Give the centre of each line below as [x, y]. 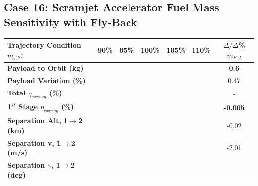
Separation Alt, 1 [38, 121]
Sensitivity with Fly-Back [71, 22]
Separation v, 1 [34, 142]
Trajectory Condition [44, 45]
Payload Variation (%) [47, 80]
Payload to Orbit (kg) [46, 68]
